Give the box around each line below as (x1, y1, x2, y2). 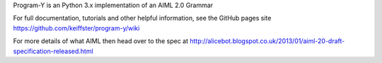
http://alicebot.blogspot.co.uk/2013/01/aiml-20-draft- (190, 37, 345, 45)
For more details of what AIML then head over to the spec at (13, 37, 189, 45)
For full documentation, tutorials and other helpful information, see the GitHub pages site (13, 14, 272, 23)
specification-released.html (13, 47, 93, 55)
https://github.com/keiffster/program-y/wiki (13, 23, 140, 32)
